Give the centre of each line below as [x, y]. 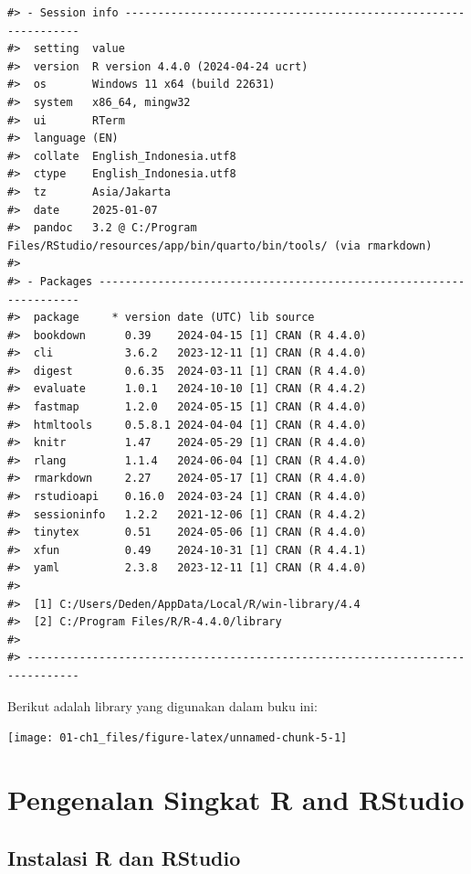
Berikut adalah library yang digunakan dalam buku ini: [162, 705]
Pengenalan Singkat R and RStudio [236, 799]
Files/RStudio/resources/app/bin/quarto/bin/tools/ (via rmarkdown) [220, 245]
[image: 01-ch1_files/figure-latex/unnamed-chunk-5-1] [178, 738]
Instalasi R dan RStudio [124, 857]
